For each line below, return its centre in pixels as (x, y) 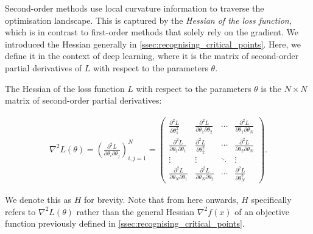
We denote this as (38, 200)
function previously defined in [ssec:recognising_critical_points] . (125, 223)
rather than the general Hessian (135, 211)
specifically (271, 200)
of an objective (262, 211)
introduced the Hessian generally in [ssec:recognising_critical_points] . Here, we (153, 44)
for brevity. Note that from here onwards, (161, 200)
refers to (20, 211)
